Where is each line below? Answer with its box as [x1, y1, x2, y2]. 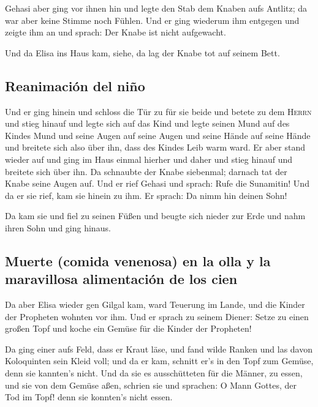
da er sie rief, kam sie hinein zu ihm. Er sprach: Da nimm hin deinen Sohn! [5, 189, 287, 201]
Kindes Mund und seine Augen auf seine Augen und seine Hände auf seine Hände [5, 129, 311, 141]
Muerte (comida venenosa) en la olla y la [5, 251, 271, 270]
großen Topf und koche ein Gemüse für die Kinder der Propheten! [5, 322, 252, 335]
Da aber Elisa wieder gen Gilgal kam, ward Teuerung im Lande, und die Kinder [5, 298, 305, 311]
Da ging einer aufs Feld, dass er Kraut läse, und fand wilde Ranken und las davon [5, 342, 313, 355]
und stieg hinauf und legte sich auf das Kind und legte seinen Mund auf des [5, 117, 290, 130]
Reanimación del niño [5, 76, 145, 95]
